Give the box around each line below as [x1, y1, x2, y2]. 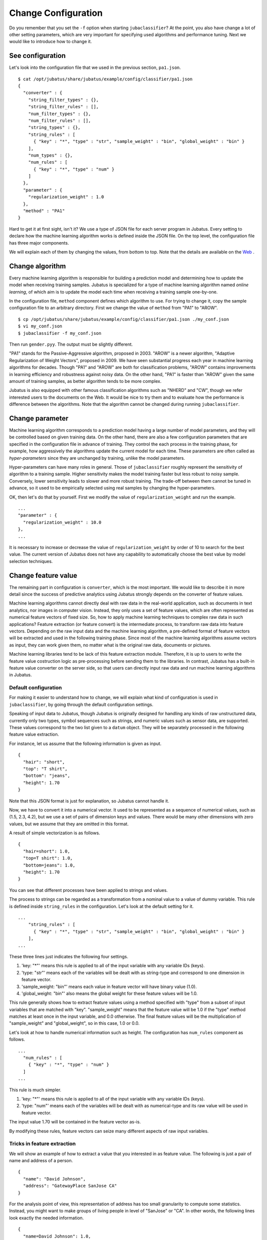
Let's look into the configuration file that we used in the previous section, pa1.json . [9, 64, 181, 70]
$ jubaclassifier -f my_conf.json [18, 330, 101, 336]
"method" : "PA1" [23, 208, 65, 214]
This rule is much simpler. [9, 1087, 62, 1093]
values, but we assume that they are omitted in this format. [9, 821, 129, 827]
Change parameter [9, 414, 69, 423]
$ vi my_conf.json [18, 323, 63, 329]
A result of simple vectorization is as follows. [9, 830, 100, 836]
